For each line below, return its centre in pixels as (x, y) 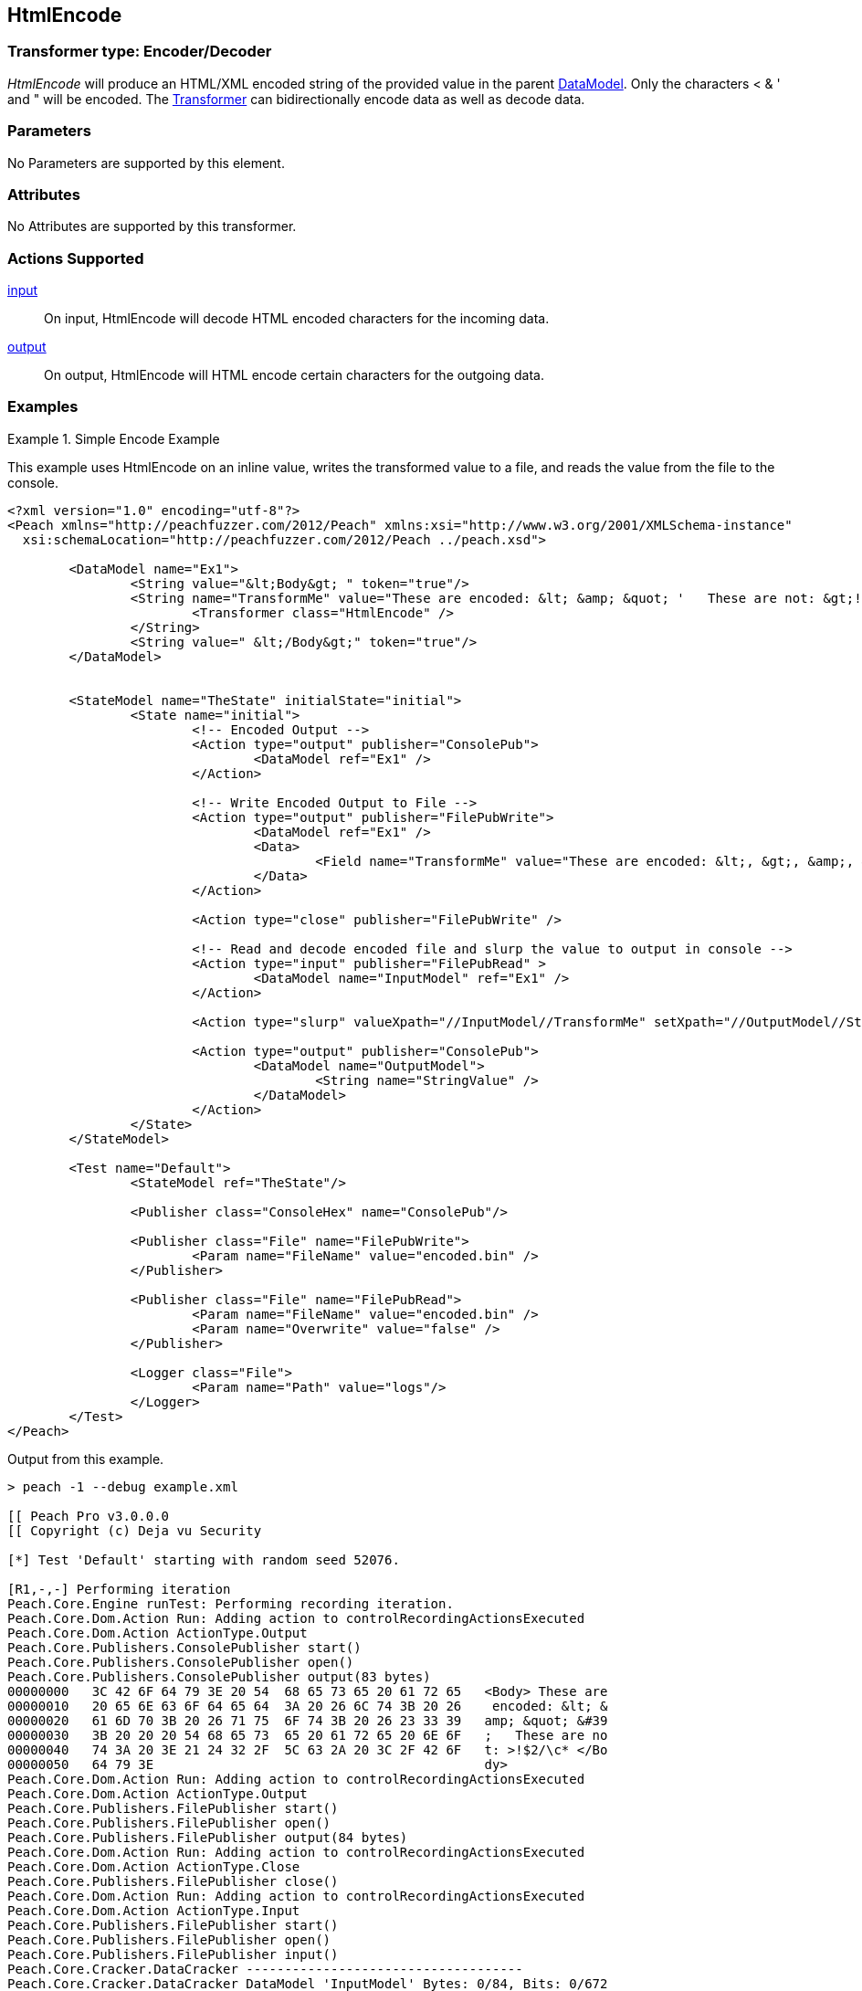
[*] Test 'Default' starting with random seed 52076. (204, 1559)
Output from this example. (86, 1459)
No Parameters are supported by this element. (146, 163)
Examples (43, 407)
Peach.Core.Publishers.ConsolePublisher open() (181, 1662)
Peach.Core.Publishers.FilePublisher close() (173, 1881)
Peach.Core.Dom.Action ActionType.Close (154, 1866)
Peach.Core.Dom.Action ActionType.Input (154, 1910)
